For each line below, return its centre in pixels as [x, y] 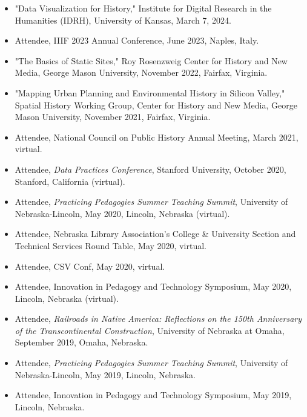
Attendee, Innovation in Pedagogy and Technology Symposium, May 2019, [153, 395]
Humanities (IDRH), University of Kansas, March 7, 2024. [123, 20]
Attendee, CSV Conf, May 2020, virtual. [90, 266]
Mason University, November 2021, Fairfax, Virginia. [113, 117]
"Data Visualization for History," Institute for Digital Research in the [143, 8]
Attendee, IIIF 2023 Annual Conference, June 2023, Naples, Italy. [137, 40]
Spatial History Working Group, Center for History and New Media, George [156, 105]
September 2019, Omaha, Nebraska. [81, 342]
